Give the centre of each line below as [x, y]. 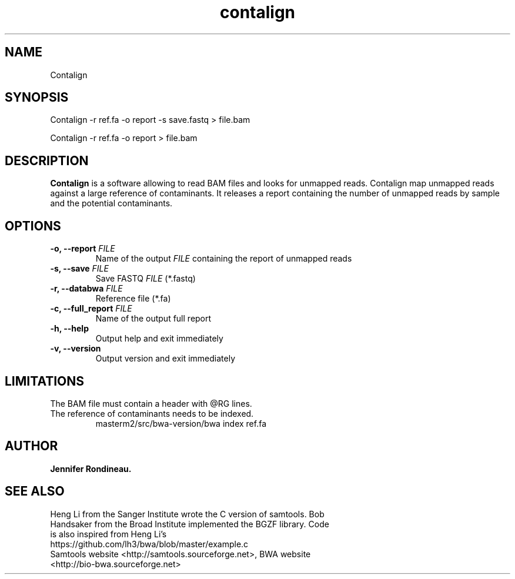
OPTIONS [33, 226]
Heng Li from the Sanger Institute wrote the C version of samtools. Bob [187, 514]
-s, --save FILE [79, 269]
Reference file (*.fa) [133, 299]
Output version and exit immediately [165, 359]
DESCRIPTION [47, 160]
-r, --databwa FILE [86, 289]
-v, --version [76, 349]
